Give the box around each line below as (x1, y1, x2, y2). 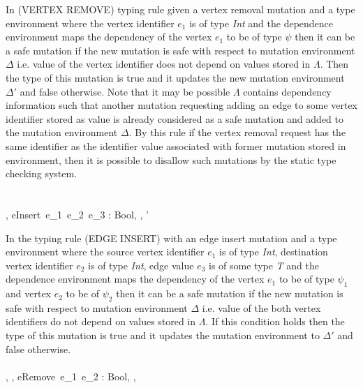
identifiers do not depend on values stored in (6, 314, 196, 329)
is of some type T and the (209, 258, 319, 272)
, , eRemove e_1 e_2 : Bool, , (6, 368, 136, 383)
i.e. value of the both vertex (202, 300, 321, 315)
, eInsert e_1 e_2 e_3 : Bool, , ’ (6, 207, 149, 221)
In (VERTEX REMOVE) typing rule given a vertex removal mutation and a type (6, 2, 355, 16)
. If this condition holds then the (205, 314, 345, 329)
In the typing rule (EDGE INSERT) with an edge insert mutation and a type (6, 230, 337, 245)
